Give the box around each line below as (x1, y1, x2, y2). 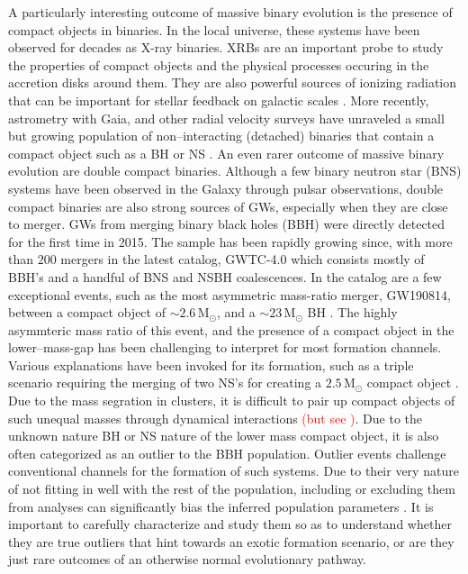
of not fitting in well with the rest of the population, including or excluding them (8, 479, 455, 498)
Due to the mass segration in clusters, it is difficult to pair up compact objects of (8, 391, 455, 410)
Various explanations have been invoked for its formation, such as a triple (8, 355, 414, 374)
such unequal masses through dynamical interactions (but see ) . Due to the (8, 408, 423, 427)
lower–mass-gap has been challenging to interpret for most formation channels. (8, 338, 442, 357)
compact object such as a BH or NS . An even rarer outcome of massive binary (8, 143, 445, 162)
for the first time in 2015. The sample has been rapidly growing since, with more (8, 232, 453, 251)
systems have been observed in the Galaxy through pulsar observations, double (8, 178, 444, 197)
